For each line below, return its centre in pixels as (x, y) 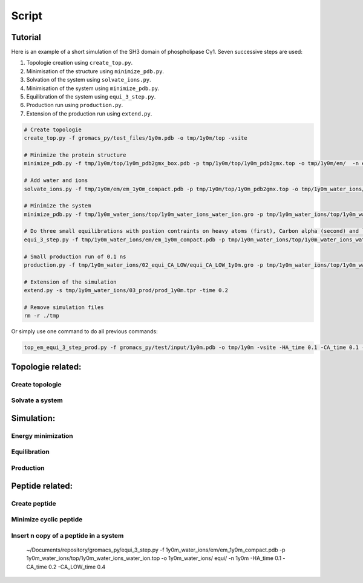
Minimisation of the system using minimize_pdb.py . (93, 88)
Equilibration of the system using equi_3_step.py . (91, 97)
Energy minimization (42, 435)
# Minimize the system (57, 206)
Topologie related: (46, 367)
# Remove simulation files (64, 307)
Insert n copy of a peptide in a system (67, 535)
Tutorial (26, 37)
